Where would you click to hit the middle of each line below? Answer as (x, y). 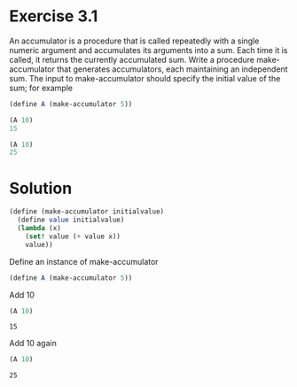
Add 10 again (33, 344)
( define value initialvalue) (71, 220)
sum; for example (41, 88)
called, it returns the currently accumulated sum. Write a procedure (132, 59)
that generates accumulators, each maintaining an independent (172, 69)
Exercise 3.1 (54, 16)
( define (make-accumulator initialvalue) (87, 212)
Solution (41, 188)
